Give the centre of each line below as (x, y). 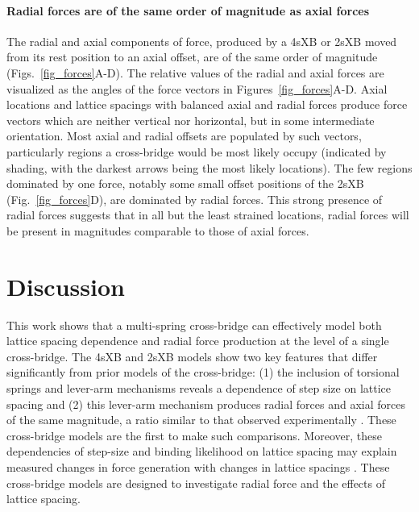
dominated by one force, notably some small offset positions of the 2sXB (185, 183)
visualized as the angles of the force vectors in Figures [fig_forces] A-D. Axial (197, 88)
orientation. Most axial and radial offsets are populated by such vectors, (184, 136)
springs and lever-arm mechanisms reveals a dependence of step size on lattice (199, 388)
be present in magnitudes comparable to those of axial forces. (158, 230)
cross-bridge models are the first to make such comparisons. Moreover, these (194, 435)
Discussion (66, 286)
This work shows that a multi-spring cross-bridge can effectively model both (194, 325)
